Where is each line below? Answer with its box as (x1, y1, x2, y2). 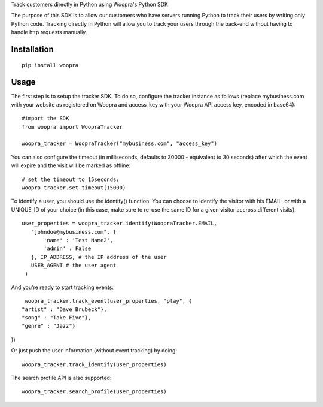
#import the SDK (22, 115, 69, 122)
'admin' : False (44, 245, 92, 252)
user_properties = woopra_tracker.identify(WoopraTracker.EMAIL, (22, 220, 218, 227)
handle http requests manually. (11, 29, 87, 36)
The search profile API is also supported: (11, 375, 112, 382)
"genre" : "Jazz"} (22, 322, 76, 330)
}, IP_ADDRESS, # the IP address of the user (31, 254, 167, 260)
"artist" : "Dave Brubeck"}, (22, 306, 107, 313)
